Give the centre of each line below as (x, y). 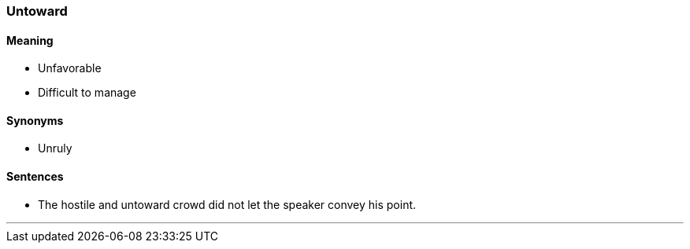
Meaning (30, 40)
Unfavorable (70, 68)
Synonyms (35, 120)
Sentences (35, 177)
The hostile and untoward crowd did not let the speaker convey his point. (227, 204)
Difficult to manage (87, 93)
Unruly (55, 148)
